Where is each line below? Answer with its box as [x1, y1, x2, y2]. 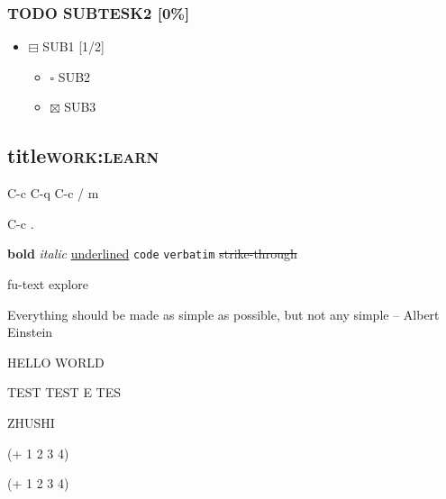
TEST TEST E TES [7, 383, 122, 402]
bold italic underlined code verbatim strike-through [7, 244, 297, 263]
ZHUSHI [7, 413, 55, 432]
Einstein [7, 322, 53, 341]
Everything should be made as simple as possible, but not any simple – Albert [7, 304, 440, 323]
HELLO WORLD [7, 352, 105, 371]
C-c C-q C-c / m [7, 184, 99, 203]
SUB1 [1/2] [42, 37, 105, 56]
